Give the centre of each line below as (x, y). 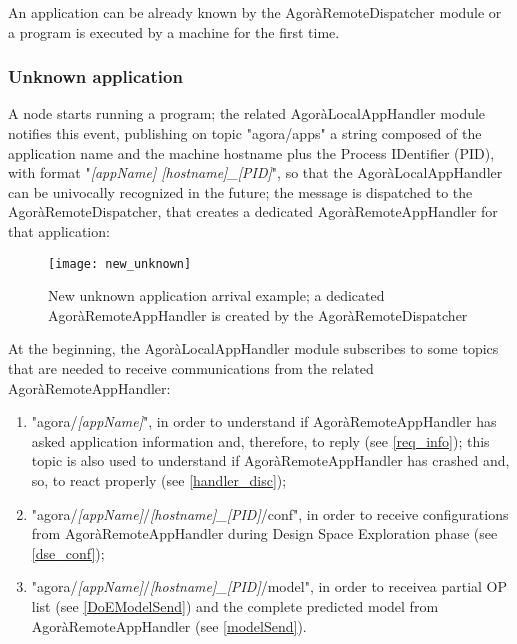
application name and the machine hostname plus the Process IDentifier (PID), (251, 152)
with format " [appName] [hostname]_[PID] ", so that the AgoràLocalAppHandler (255, 172)
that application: (59, 230)
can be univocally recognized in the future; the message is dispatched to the (240, 191)
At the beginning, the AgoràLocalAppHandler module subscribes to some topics (253, 348)
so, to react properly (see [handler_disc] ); (159, 479)
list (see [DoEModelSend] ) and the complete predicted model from (235, 605)
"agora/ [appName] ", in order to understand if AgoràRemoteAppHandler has (264, 421)
